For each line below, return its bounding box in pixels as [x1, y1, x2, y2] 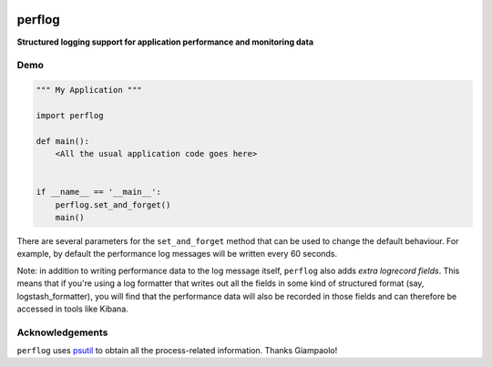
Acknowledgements [16, 326, 108, 339]
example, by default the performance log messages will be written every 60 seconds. [16, 249, 338, 260]
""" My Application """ [36, 85, 143, 96]
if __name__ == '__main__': [36, 187, 161, 198]
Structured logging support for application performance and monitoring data [16, 36, 314, 47]
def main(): [36, 136, 90, 146]
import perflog [36, 110, 104, 120]
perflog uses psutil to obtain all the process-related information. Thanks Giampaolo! [16, 345, 338, 356]
